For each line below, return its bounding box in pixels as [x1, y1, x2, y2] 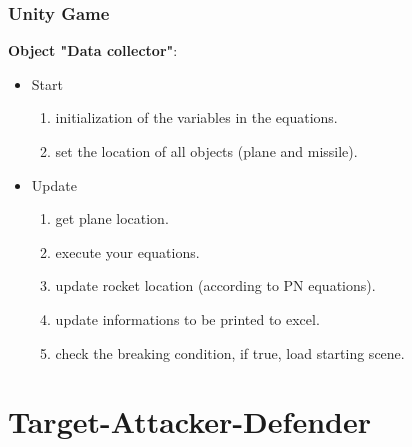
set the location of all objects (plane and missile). [55, 141, 358, 161]
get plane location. [55, 208, 169, 229]
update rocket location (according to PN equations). [55, 275, 376, 296]
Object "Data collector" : [8, 40, 178, 61]
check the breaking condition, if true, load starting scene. [55, 342, 405, 363]
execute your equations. [55, 241, 200, 262]
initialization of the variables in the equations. [55, 107, 338, 128]
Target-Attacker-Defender [8, 401, 371, 442]
